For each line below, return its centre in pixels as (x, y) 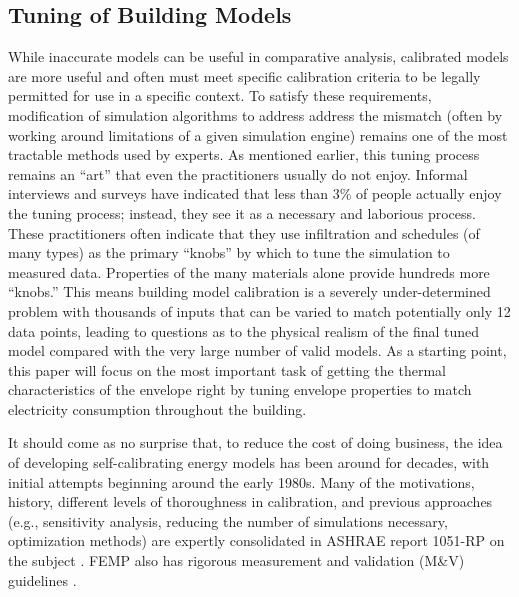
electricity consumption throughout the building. (157, 408)
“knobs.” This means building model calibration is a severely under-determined (249, 291)
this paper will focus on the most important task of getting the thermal (227, 369)
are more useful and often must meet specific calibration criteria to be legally (244, 75)
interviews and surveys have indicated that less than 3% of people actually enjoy (255, 193)
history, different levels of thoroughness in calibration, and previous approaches (250, 501)
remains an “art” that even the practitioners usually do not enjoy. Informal (238, 173)
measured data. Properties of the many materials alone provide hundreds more (249, 271)
